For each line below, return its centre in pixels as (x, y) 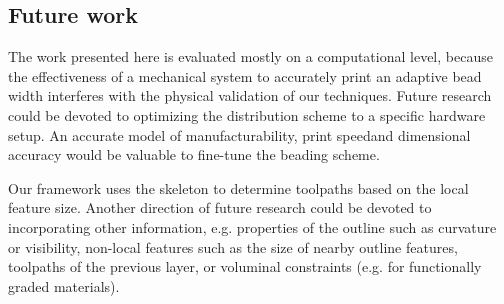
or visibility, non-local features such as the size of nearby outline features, (233, 246)
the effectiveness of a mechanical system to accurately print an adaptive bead (245, 75)
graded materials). (64, 285)
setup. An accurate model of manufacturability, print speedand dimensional (239, 134)
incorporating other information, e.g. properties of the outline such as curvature (252, 226)
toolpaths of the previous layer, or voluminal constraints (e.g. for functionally (245, 266)
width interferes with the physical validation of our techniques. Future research (250, 95)
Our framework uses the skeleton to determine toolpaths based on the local (238, 187)
